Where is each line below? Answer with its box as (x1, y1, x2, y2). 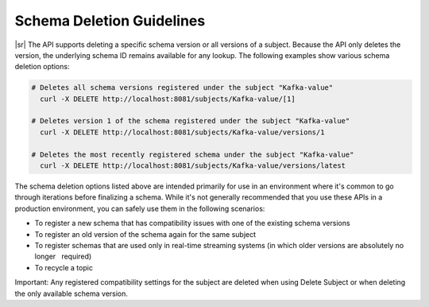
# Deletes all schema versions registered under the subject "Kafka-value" (31, 84, 334, 92)
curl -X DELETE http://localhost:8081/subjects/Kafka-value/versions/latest (40, 161, 346, 170)
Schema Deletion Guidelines (14, 12, 206, 29)
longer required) (34, 251, 92, 262)
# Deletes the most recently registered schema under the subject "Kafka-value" (31, 150, 354, 159)
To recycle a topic (34, 262, 93, 272)
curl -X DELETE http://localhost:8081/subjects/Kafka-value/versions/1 (40, 127, 325, 137)
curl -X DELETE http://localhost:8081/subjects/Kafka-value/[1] (40, 94, 296, 103)
